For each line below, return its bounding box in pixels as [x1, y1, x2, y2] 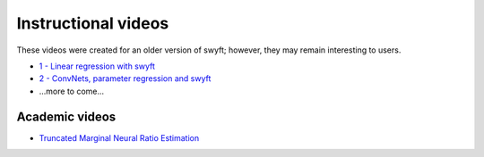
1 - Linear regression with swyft [39, 61, 156, 71]
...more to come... [39, 86, 105, 96]
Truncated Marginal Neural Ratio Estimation [39, 132, 200, 143]
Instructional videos [16, 13, 169, 33]
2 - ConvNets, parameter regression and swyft [39, 73, 212, 84]
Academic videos [16, 109, 117, 124]
